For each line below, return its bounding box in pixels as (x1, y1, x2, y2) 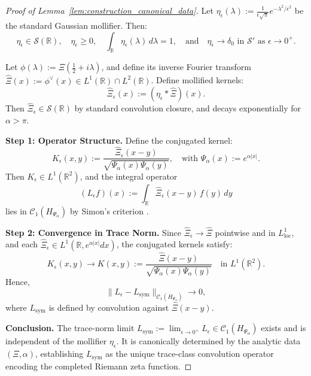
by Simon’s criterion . (69, 204, 149, 217)
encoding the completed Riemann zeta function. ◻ (5, 359, 192, 372)
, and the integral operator (80, 169, 178, 182)
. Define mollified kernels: (151, 74, 244, 86)
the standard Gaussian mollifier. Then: (5, 19, 147, 31)
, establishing (35, 347, 84, 360)
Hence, (5, 275, 30, 288)
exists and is (261, 322, 306, 334)
